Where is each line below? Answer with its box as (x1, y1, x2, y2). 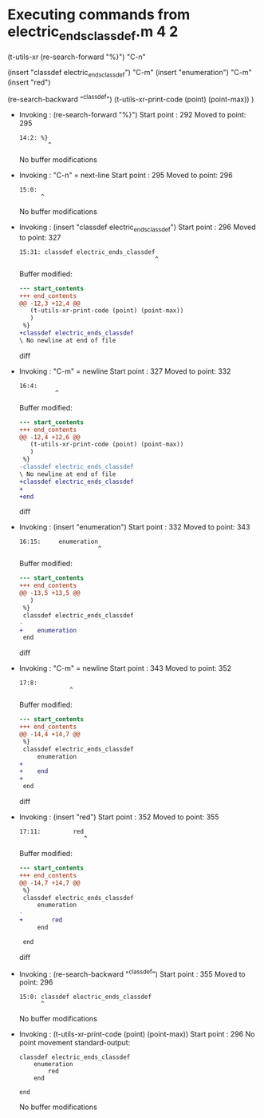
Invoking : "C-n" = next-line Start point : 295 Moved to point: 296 (18, 170, 233, 180)
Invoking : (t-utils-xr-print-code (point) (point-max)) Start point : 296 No (18, 1029, 255, 1039)
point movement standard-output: (18, 1038, 131, 1048)
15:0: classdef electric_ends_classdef (18, 993, 152, 1001)
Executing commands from (7, 6, 191, 24)
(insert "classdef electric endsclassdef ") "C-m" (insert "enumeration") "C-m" (7, 67, 252, 79)
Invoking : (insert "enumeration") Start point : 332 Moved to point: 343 (18, 522, 250, 532)
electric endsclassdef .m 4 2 (7, 22, 179, 43)
